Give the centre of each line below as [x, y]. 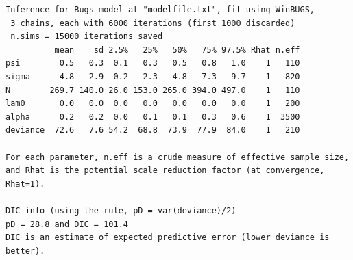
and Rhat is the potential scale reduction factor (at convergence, [165, 171]
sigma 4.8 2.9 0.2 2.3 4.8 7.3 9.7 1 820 [153, 76]
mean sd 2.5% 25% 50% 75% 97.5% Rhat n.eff [177, 50]
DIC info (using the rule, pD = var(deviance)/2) [121, 210]
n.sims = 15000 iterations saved [87, 37]
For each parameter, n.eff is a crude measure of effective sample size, [178, 157]
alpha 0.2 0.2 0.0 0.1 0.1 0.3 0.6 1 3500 [153, 117]
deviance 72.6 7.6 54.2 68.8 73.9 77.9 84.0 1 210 [153, 130]
